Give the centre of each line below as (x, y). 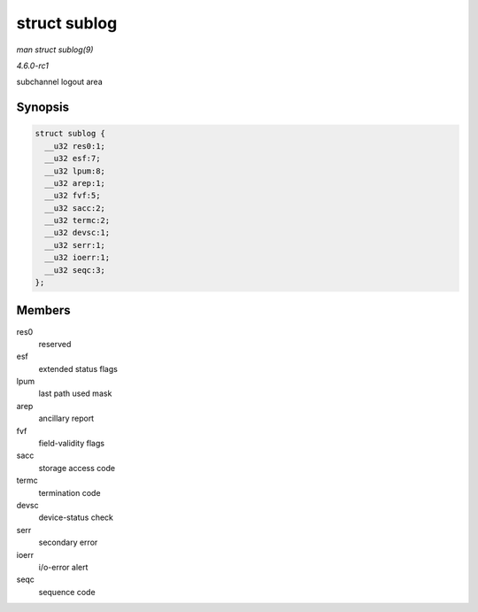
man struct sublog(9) (55, 50)
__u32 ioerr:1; (77, 258)
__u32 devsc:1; (77, 233)
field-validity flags (72, 444)
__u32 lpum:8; (75, 171)
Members (43, 310)
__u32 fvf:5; (73, 196)
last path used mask (75, 393)
